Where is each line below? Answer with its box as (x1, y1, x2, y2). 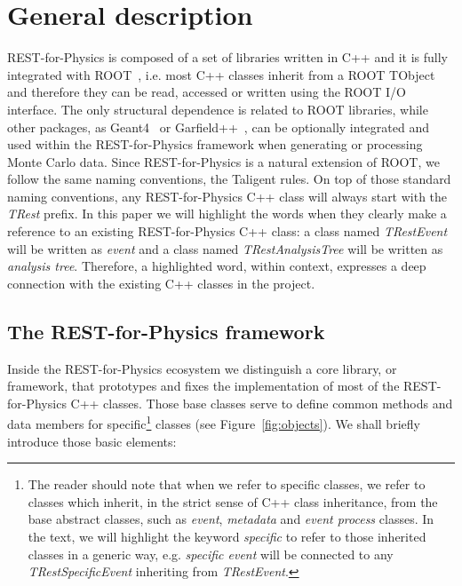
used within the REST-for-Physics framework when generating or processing (7, 135, 423, 154)
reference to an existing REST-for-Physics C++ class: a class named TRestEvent (7, 222, 448, 241)
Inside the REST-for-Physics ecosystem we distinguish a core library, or (7, 359, 397, 377)
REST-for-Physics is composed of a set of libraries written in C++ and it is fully (7, 48, 448, 67)
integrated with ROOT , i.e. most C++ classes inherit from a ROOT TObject (7, 65, 435, 83)
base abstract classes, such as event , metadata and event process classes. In (28, 510, 434, 528)
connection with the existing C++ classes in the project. (7, 273, 315, 292)
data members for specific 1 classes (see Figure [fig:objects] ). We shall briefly (7, 412, 420, 433)
